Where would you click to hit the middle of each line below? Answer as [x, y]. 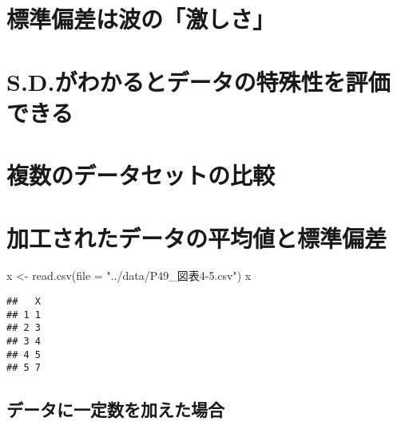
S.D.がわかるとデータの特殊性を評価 [198, 81]
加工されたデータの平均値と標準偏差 [197, 237]
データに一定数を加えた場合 [115, 409]
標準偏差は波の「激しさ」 [141, 19]
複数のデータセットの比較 [141, 175]
